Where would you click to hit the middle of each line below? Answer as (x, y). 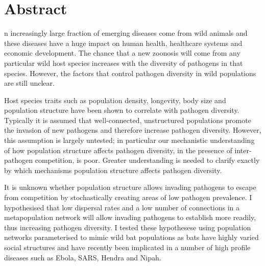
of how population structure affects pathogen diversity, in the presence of (118, 150)
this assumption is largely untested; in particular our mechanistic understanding (129, 140)
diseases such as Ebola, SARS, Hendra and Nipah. (83, 257)
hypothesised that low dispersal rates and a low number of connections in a (122, 207)
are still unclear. (29, 83)
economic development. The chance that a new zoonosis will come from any (122, 53)
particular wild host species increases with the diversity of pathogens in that (124, 63)
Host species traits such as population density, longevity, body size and (115, 100)
